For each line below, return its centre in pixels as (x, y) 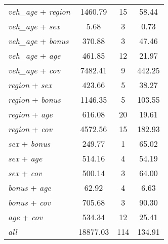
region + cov (30, 129)
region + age (30, 114)
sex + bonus (29, 144)
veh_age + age (34, 55)
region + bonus (34, 99)
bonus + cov (30, 202)
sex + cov (25, 173)
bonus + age (30, 188)
